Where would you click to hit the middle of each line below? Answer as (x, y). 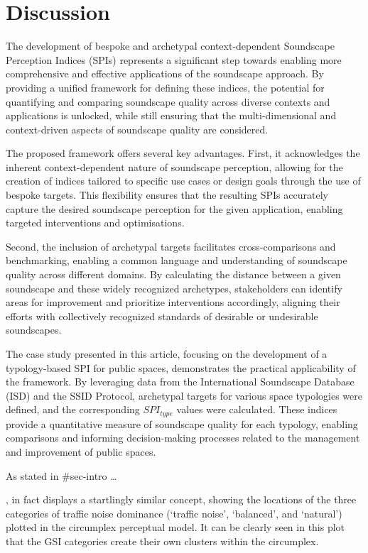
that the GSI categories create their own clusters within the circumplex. (162, 541)
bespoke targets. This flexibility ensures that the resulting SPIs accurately (167, 195)
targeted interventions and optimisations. (95, 223)
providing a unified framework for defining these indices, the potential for (165, 87)
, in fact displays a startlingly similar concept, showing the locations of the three (181, 499)
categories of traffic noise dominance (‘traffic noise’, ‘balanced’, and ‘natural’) (174, 513)
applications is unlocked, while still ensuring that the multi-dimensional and (171, 115)
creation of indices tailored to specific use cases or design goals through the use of (183, 181)
